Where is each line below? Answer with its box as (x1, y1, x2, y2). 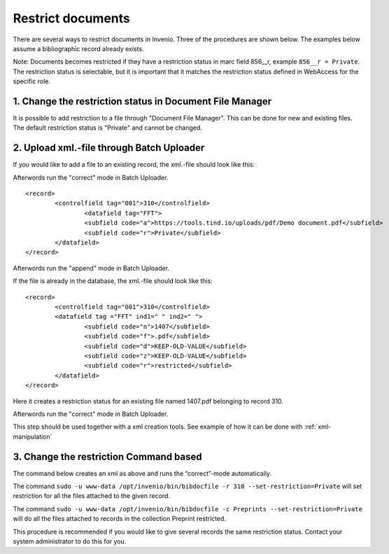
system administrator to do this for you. (13, 536, 127, 546)
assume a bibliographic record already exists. (13, 44, 144, 53)
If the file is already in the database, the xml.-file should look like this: (13, 277, 213, 285)
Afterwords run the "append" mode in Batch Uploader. (13, 263, 170, 272)
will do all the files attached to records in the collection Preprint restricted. (13, 515, 227, 523)
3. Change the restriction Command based (13, 450, 202, 462)
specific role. (13, 77, 51, 85)
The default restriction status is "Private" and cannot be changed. (13, 123, 203, 132)
